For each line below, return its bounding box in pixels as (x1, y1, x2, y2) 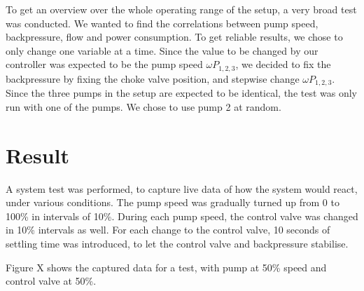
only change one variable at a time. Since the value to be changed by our (6, 43, 318, 57)
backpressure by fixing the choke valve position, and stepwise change (6, 71, 300, 86)
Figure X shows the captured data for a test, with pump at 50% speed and (6, 259, 327, 274)
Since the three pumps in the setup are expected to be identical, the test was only (6, 86, 358, 100)
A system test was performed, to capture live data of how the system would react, (6, 181, 358, 196)
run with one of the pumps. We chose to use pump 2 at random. (6, 99, 281, 114)
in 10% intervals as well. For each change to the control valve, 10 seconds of (6, 222, 330, 237)
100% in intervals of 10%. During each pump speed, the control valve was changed (6, 208, 358, 223)
